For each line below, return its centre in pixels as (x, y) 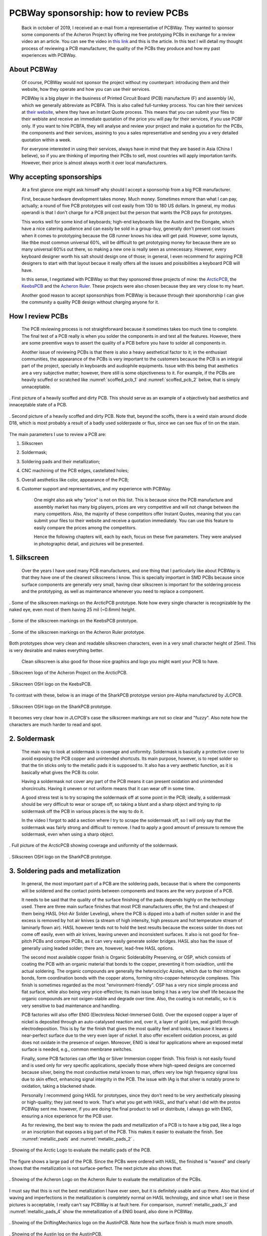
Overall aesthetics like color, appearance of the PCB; (75, 480)
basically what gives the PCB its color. (60, 772)
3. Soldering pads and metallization (65, 871)
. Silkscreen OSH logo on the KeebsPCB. (50, 684)
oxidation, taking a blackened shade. (59, 1086)
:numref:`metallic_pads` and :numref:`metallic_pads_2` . (78, 1139)
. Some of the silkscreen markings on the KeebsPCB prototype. (73, 621)
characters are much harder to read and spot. (56, 725)
